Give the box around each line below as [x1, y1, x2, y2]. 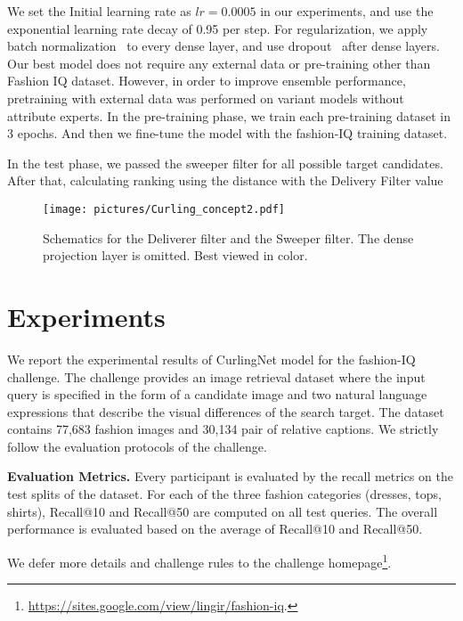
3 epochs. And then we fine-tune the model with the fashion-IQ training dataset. [7, 124, 448, 143]
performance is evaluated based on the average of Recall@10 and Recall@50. [7, 519, 423, 538]
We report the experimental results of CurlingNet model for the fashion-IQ [7, 349, 416, 368]
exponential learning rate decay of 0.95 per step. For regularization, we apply [7, 19, 428, 37]
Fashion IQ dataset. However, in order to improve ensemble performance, [7, 71, 406, 90]
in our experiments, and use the [260, 2, 434, 20]
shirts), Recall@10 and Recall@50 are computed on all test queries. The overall [7, 502, 438, 520]
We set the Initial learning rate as [7, 2, 191, 20]
